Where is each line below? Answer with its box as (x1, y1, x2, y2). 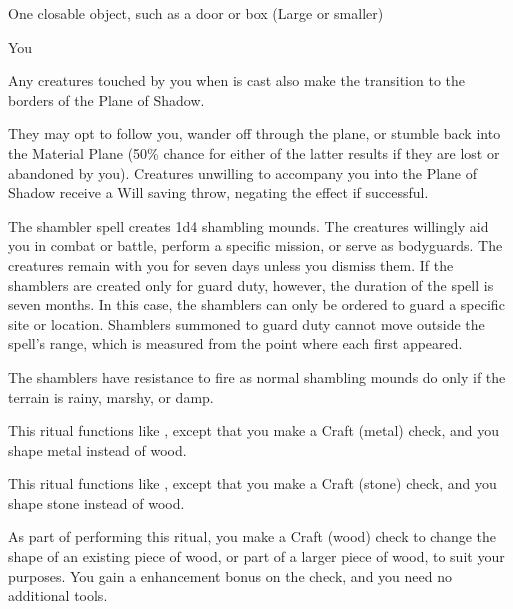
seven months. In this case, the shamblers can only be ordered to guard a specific (8, 294, 505, 315)
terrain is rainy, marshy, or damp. (8, 386, 214, 407)
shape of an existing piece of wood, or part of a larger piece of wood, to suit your (8, 546, 505, 567)
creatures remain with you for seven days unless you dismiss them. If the (8, 254, 454, 275)
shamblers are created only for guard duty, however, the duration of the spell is (8, 274, 494, 295)
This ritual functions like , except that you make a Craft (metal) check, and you (8, 420, 499, 441)
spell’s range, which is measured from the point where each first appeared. (8, 333, 463, 354)
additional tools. (8, 585, 108, 606)
